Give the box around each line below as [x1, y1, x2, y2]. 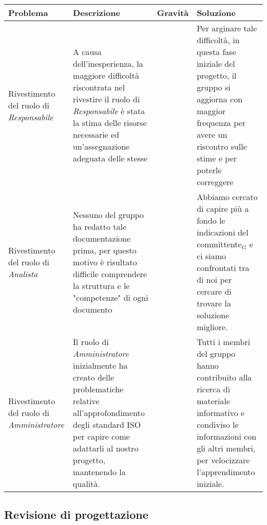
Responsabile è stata [73, 105, 145, 117]
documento [73, 303, 112, 315]
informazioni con [197, 430, 257, 442]
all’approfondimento [73, 407, 145, 419]
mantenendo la [73, 466, 126, 478]
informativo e [197, 407, 245, 419]
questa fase [197, 46, 236, 58]
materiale [197, 395, 231, 407]
